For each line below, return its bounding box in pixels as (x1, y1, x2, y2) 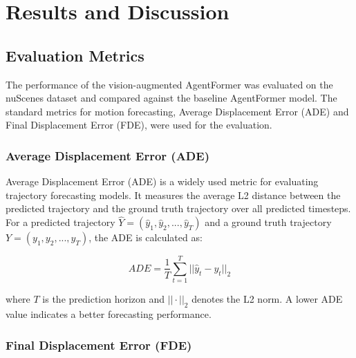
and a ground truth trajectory (205, 215, 332, 229)
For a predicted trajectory (6, 215, 115, 229)
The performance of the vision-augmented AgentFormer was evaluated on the (6, 77, 333, 91)
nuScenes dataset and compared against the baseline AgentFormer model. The (6, 91, 337, 105)
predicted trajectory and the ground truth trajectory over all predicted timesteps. (6, 201, 351, 216)
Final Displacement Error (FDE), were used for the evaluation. (6, 117, 272, 132)
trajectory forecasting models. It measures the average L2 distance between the (6, 187, 341, 202)
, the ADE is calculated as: (88, 230, 203, 245)
